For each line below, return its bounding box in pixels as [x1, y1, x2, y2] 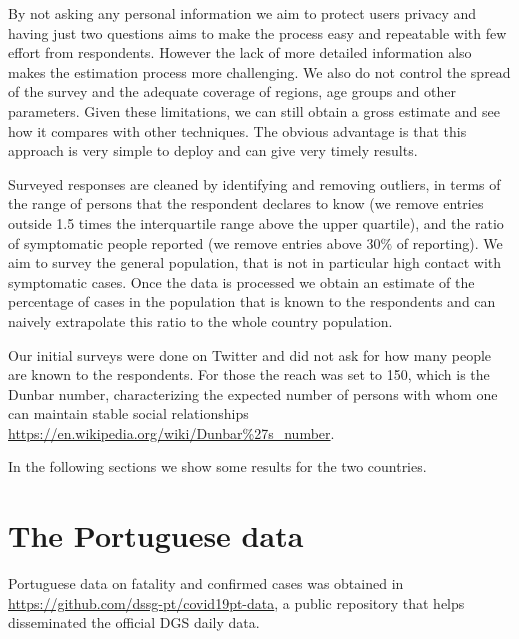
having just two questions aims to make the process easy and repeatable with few [8, 22, 507, 43]
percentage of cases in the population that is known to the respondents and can [8, 291, 496, 312]
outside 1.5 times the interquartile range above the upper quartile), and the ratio [8, 212, 504, 233]
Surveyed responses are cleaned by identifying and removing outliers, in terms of [8, 173, 501, 194]
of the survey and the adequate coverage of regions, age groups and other [8, 81, 457, 102]
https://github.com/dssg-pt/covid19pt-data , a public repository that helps [8, 592, 465, 613]
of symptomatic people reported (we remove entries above [8, 232, 362, 253]
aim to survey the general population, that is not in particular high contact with [8, 252, 502, 273]
